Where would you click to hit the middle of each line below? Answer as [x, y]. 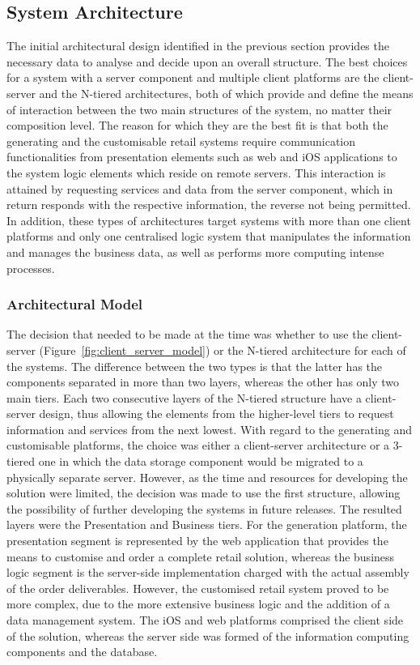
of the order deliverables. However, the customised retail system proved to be [198, 588]
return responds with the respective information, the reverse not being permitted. [209, 205]
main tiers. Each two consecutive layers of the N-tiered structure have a [184, 397]
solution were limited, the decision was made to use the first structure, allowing [204, 493]
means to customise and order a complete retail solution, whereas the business [201, 556]
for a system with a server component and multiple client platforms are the [193, 77]
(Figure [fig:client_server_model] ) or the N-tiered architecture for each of [223, 350]
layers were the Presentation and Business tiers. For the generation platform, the [207, 524]
